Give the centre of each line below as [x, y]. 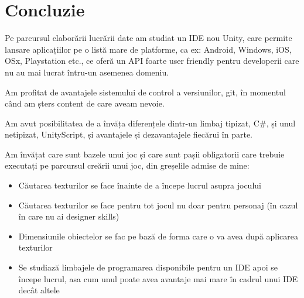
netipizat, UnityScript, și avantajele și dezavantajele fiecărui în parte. [129, 134]
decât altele [39, 290]
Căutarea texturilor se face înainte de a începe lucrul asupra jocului [140, 185]
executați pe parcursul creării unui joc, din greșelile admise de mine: [127, 165]
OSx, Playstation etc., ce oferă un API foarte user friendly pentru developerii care [152, 61]
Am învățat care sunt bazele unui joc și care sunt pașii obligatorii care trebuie [145, 154]
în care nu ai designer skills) [69, 216]
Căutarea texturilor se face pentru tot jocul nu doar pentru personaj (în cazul [158, 205]
